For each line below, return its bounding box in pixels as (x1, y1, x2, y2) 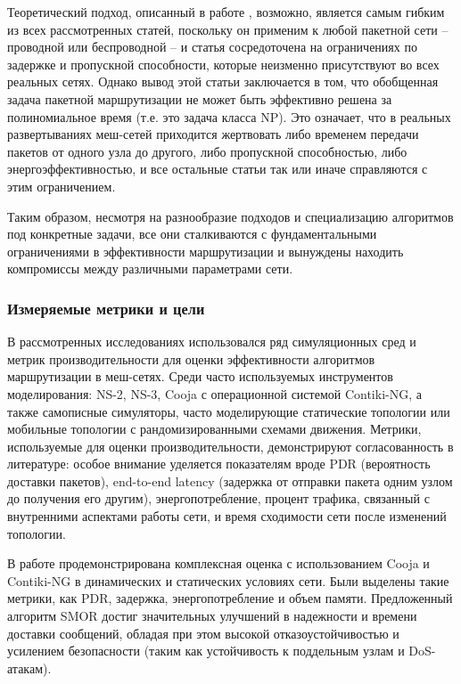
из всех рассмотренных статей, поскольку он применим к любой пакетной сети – (7, 20, 449, 38)
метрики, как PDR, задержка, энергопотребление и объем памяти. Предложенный (7, 589, 453, 607)
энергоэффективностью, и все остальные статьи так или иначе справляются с (7, 159, 428, 178)
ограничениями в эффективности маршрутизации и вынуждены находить (7, 241, 404, 260)
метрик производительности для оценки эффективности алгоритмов (7, 349, 375, 368)
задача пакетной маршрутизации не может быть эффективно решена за (7, 89, 392, 108)
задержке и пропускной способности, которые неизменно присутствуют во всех (7, 54, 440, 73)
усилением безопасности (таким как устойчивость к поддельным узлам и (7, 641, 405, 660)
